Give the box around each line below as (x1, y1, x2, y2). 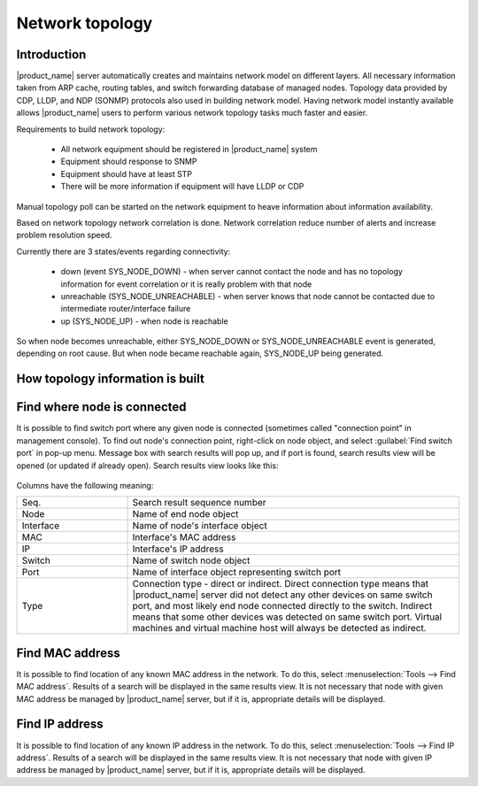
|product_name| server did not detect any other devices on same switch (132, 589, 433, 601)
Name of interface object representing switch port (132, 566, 342, 579)
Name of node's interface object (132, 520, 267, 532)
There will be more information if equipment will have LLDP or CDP (60, 181, 305, 192)
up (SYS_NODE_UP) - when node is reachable (60, 315, 229, 327)
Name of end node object (132, 508, 239, 520)
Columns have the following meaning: (16, 480, 154, 490)
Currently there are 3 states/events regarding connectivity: (16, 246, 231, 257)
